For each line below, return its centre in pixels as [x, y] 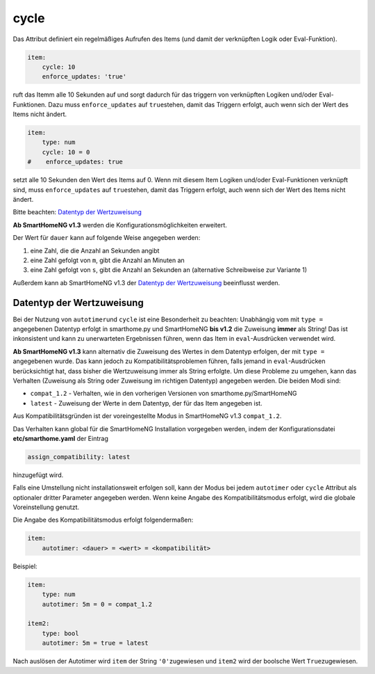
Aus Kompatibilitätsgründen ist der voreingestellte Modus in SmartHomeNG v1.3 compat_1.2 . [147, 416]
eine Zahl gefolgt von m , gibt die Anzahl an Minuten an [108, 260]
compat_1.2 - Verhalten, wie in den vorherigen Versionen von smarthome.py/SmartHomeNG [164, 394]
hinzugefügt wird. [38, 475]
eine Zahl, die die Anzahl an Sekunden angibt [95, 250]
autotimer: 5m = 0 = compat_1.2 [97, 604]
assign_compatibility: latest [79, 457]
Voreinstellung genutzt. [46, 507]
